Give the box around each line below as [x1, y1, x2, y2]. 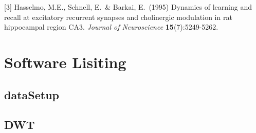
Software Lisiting [4, 51, 126, 72]
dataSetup [4, 86, 59, 102]
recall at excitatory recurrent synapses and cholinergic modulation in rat [4, 11, 232, 22]
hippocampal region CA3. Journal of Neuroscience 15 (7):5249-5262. [4, 21, 218, 32]
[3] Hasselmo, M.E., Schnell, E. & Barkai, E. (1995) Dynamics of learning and [4, 2, 252, 12]
